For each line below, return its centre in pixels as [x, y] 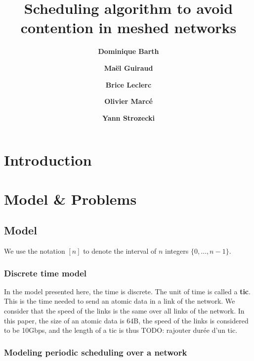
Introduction [48, 160]
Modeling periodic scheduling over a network [96, 352]
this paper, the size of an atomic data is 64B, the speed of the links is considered [126, 320]
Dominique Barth [128, 51]
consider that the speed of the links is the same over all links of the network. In [124, 311]
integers [177, 251]
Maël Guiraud [128, 68]
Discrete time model [45, 273]
